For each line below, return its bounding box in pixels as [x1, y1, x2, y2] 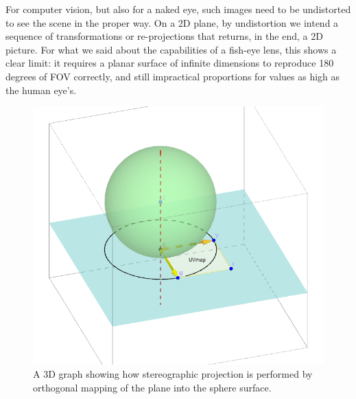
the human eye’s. [5, 82, 77, 97]
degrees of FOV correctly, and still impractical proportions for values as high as [5, 69, 340, 83]
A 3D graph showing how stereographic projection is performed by [33, 367, 313, 381]
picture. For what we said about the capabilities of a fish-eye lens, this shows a [5, 42, 337, 56]
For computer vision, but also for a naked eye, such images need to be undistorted [5, 2, 351, 16]
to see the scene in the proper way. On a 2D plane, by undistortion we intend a [5, 15, 339, 30]
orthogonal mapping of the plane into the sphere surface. [33, 380, 272, 394]
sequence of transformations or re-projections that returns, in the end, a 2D [5, 29, 323, 43]
